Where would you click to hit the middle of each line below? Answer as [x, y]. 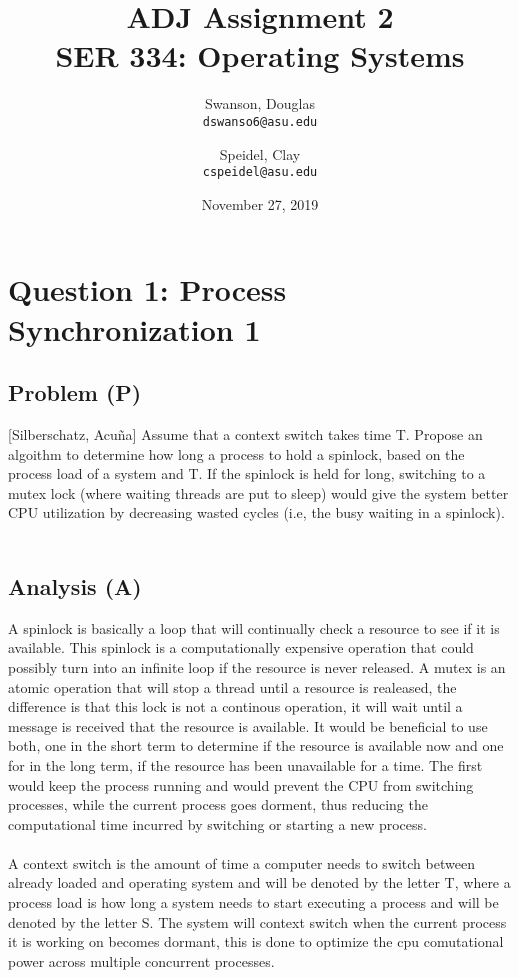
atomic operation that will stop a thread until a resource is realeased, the [232, 686]
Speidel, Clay [260, 153]
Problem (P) [75, 392]
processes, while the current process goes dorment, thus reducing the [218, 804]
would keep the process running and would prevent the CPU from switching [241, 784]
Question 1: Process [147, 289]
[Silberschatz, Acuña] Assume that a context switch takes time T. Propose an [245, 433]
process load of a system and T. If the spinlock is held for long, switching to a [247, 473]
